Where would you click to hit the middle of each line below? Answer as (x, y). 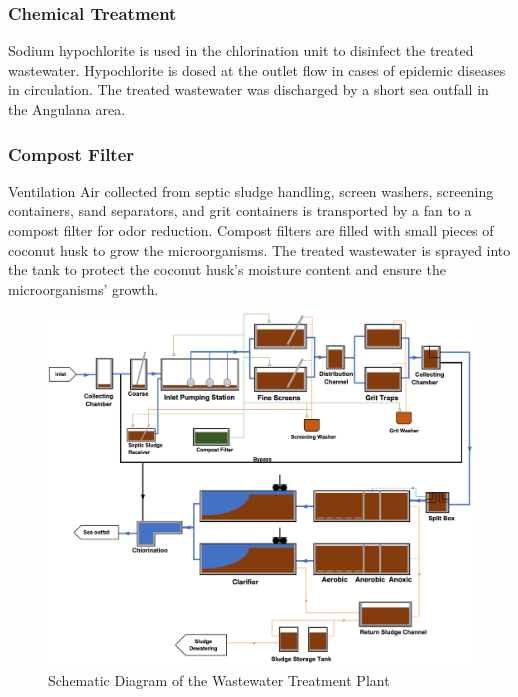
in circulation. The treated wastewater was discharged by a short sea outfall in (248, 89)
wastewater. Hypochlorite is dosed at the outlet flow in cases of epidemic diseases (257, 69)
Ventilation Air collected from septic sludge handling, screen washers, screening (251, 190)
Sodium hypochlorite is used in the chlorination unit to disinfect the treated (241, 50)
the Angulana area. (67, 109)
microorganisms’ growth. (83, 288)
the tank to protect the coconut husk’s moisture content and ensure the (227, 269)
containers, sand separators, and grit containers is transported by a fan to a (240, 210)
